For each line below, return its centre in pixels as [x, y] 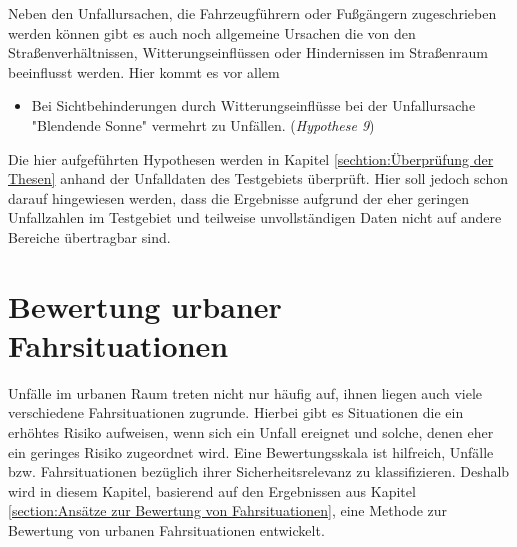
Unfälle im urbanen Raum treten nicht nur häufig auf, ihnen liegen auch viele [245, 392]
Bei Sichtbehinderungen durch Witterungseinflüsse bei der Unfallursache [253, 105]
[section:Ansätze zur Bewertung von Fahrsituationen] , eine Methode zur [228, 510]
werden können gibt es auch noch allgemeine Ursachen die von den [212, 32]
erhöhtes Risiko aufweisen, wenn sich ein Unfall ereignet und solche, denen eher [251, 432]
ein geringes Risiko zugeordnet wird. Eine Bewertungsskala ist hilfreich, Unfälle [251, 451]
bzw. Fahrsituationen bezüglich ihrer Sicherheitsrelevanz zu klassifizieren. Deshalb [259, 471]
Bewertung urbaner [145, 305]
